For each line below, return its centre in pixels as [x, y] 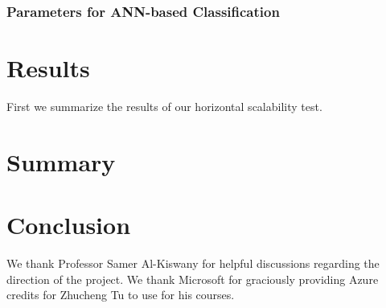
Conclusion [69, 225]
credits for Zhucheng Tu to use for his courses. [121, 295]
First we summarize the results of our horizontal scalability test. [164, 106]
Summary [61, 161]
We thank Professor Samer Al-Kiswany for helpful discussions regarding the [193, 263]
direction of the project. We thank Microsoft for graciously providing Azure [193, 279]
